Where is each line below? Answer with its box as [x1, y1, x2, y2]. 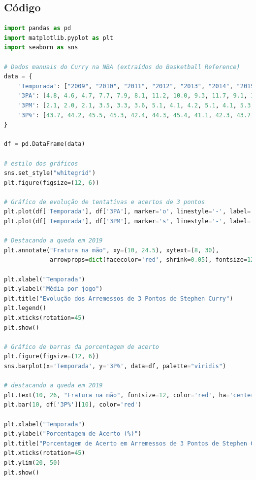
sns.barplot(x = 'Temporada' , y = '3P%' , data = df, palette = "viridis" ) [4, 362, 226, 370]
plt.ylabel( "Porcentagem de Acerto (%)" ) [4, 430, 142, 438]
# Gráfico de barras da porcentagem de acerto [4, 343, 159, 350]
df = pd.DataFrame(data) [4, 140, 85, 148]
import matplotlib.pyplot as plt [4, 34, 113, 41]
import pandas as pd [4, 25, 71, 32]
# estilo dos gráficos [4, 160, 78, 167]
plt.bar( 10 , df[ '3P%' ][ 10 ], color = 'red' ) [4, 401, 142, 409]
